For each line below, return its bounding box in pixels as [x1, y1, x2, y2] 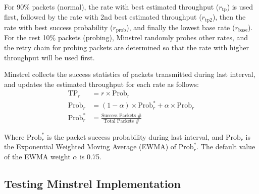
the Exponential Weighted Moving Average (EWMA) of [4, 141, 177, 152]
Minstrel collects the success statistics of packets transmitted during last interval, [4, 69, 255, 79]
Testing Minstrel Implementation [4, 175, 181, 191]
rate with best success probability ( [4, 22, 113, 32]
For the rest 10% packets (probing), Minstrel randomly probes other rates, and [4, 32, 248, 43]
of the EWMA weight [4, 151, 71, 161]
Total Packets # [103, 118, 140, 124]
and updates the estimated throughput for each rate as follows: [4, 78, 199, 89]
